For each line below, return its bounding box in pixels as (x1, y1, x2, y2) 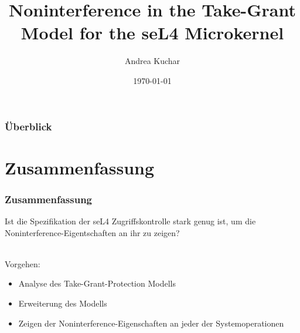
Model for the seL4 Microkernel (21, 21, 284, 45)
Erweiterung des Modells (18, 297, 107, 309)
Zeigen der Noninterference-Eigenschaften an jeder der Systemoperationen (18, 317, 284, 329)
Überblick (5, 119, 52, 133)
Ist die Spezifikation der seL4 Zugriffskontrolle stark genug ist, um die (5, 215, 256, 227)
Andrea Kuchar (124, 55, 180, 67)
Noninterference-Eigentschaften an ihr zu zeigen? (5, 226, 180, 238)
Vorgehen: (5, 257, 40, 270)
